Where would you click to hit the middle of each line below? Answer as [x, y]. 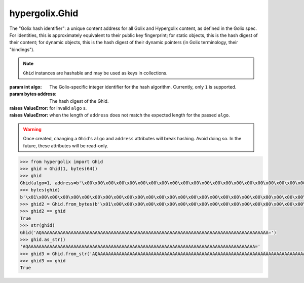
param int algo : [26, 87]
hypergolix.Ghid [44, 13]
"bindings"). [22, 49]
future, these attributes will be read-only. [66, 146]
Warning [32, 129]
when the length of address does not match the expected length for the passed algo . [140, 115]
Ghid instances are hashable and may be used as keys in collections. [95, 73]
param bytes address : [33, 94]
